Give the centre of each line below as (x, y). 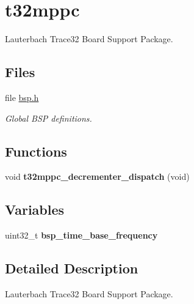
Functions (36, 151)
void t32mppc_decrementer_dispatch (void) (97, 176)
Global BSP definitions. (48, 118)
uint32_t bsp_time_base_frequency (81, 235)
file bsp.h (22, 97)
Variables (35, 209)
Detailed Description (72, 268)
